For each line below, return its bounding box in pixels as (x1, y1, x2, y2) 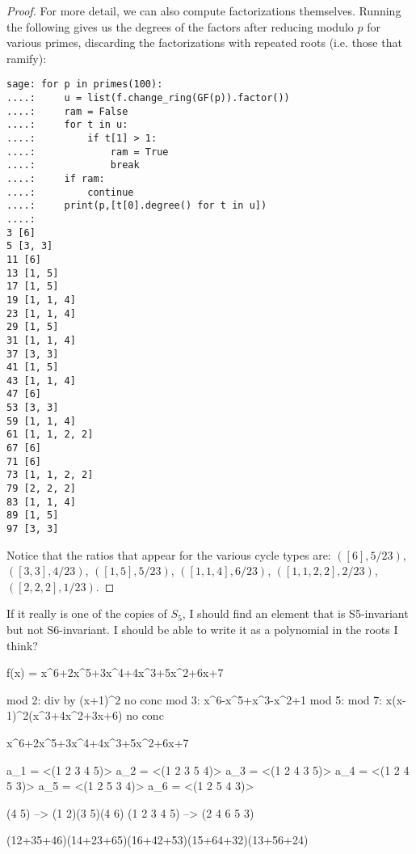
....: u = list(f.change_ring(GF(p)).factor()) (6, 92, 290, 104)
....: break (6, 159, 140, 171)
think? (6, 636, 38, 653)
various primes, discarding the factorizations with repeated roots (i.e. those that (6, 34, 402, 51)
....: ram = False (6, 105, 128, 117)
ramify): (6, 49, 47, 66)
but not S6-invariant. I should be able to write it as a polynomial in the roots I (6, 621, 398, 638)
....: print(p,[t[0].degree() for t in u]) (6, 200, 267, 212)
